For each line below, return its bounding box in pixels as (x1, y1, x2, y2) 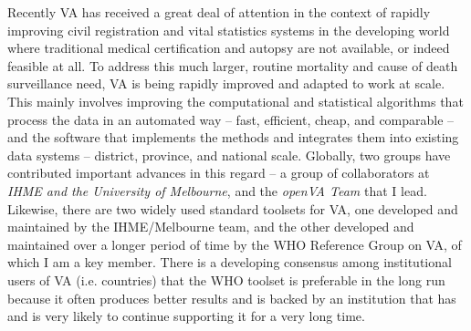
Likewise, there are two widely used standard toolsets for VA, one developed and (7, 199, 458, 218)
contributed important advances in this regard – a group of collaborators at (7, 163, 430, 182)
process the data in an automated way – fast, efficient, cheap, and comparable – (7, 109, 455, 129)
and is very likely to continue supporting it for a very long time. (7, 306, 365, 326)
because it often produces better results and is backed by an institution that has (7, 288, 456, 307)
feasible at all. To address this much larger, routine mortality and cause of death (7, 56, 458, 75)
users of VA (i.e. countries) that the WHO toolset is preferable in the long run (7, 270, 445, 289)
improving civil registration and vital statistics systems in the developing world (7, 20, 450, 39)
